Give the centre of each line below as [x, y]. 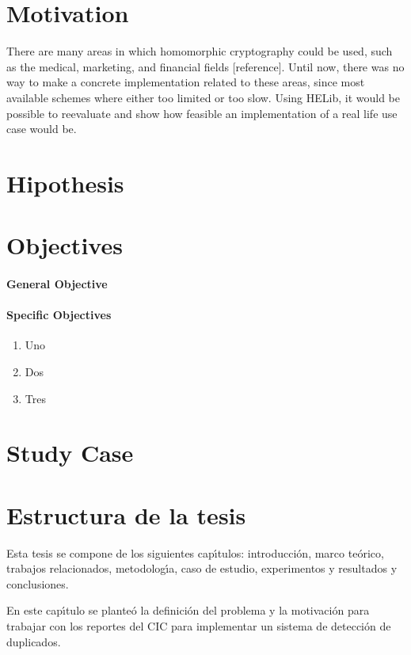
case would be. [42, 129]
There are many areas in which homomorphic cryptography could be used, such [200, 51]
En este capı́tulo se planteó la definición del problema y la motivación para [188, 610]
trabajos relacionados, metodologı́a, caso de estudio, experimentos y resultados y [202, 568]
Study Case [70, 453]
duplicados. [34, 641]
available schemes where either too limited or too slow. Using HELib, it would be [203, 97]
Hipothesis [65, 183]
